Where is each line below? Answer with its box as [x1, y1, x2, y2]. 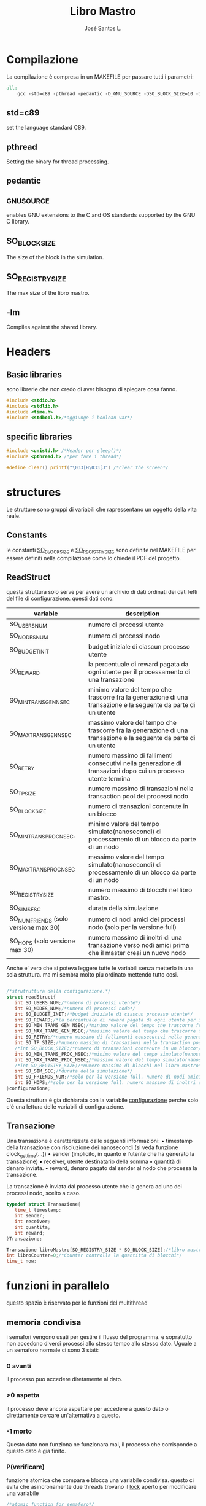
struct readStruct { [6, 994, 56, 1000]
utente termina [88, 774, 131, 782]
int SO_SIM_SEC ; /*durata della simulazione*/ [14, 1068, 133, 1074]
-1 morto [6, 1427, 32, 1435]
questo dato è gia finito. [6, 1447, 66, 1454]
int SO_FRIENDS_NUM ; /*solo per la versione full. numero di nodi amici [14, 1074, 202, 1080]
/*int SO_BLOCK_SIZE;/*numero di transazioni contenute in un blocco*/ [14, 1045, 202, 1051]
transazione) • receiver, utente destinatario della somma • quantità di [6, 1158, 181, 1165]
